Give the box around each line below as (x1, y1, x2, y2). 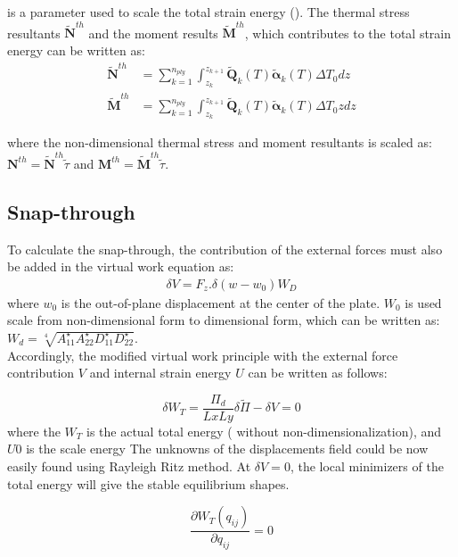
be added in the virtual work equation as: (7, 257, 234, 276)
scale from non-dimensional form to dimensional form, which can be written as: (7, 311, 440, 329)
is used (405, 293, 442, 312)
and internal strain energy (89, 363, 232, 382)
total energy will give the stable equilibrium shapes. (7, 474, 290, 493)
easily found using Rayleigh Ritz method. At (7, 456, 251, 475)
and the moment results (88, 23, 218, 42)
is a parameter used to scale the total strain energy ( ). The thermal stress (7, 3, 410, 21)
